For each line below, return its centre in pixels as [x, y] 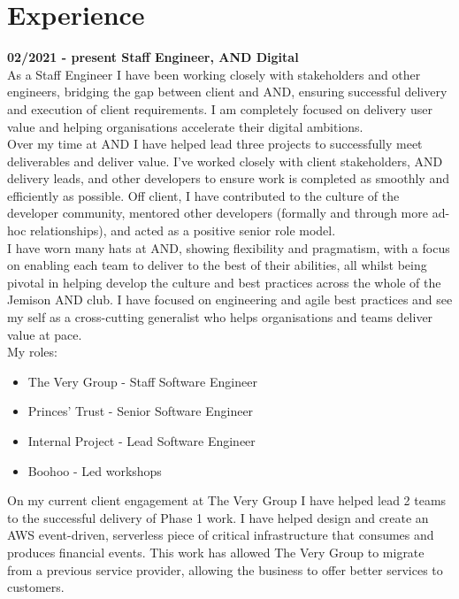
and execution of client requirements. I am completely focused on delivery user [220, 108]
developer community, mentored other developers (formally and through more [218, 213]
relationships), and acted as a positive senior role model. [183, 230]
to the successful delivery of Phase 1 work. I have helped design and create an [218, 517]
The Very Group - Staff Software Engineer [142, 381]
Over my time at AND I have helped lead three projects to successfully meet [215, 144]
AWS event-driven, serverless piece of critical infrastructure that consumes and [221, 535]
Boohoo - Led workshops [95, 470]
